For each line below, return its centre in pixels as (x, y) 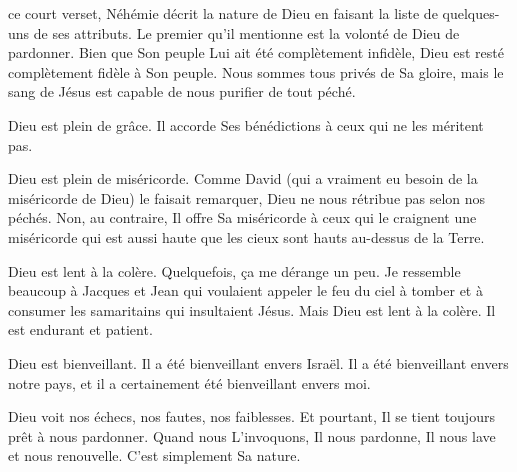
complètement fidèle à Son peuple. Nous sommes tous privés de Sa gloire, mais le (256, 71)
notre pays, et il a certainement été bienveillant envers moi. (189, 382)
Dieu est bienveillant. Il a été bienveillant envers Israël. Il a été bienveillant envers (258, 362)
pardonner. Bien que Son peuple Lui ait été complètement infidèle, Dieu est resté (256, 52)
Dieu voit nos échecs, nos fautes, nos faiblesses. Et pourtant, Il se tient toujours (251, 416)
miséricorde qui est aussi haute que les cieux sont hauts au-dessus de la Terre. (246, 236)
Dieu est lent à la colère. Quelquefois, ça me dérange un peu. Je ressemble (234, 270)
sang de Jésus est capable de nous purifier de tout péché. (182, 91)
